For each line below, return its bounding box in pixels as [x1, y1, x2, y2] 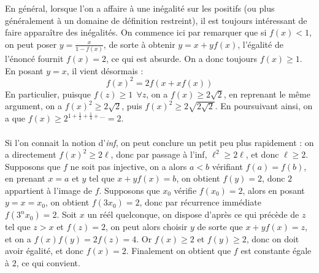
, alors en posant [242, 183, 305, 196]
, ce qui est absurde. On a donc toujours [106, 52, 258, 65]
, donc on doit [246, 232, 299, 245]
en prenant [5, 172, 45, 185]
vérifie [174, 183, 197, 196]
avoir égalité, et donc [5, 244, 83, 257]
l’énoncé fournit [5, 52, 64, 65]
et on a [5, 232, 31, 245]
